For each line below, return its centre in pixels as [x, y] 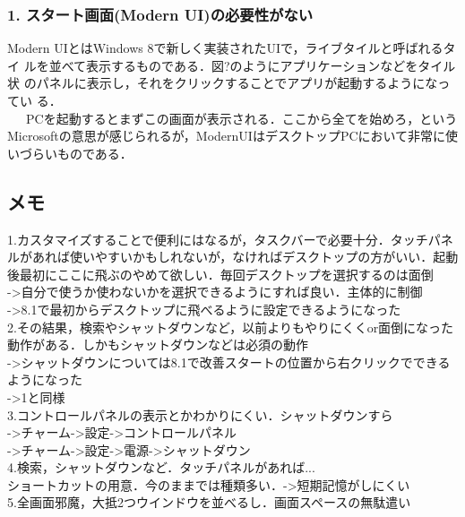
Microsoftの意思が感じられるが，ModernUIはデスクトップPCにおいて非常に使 [233, 136]
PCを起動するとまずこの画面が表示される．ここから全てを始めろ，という [241, 118]
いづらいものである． [70, 153]
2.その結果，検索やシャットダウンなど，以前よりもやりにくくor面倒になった [231, 327]
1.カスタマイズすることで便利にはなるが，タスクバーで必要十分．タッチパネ [230, 239]
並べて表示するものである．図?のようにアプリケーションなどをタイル [252, 65]
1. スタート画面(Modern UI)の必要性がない [160, 14]
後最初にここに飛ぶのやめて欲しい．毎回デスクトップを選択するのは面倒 [220, 274]
